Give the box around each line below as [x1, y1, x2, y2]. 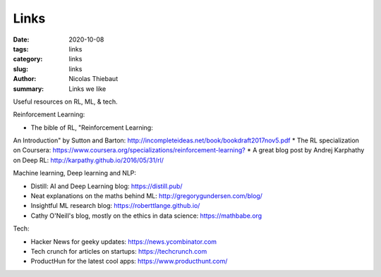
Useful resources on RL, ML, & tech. [13, 97, 118, 106]
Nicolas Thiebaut [68, 75, 119, 83]
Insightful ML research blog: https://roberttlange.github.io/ [30, 202, 200, 210]
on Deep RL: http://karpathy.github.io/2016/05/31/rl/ [13, 156, 164, 164]
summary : [13, 85, 44, 93]
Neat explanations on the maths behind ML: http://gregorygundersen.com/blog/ [30, 192, 262, 200]
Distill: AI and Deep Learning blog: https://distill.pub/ [30, 182, 183, 190]
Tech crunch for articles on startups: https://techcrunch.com [30, 247, 207, 255]
